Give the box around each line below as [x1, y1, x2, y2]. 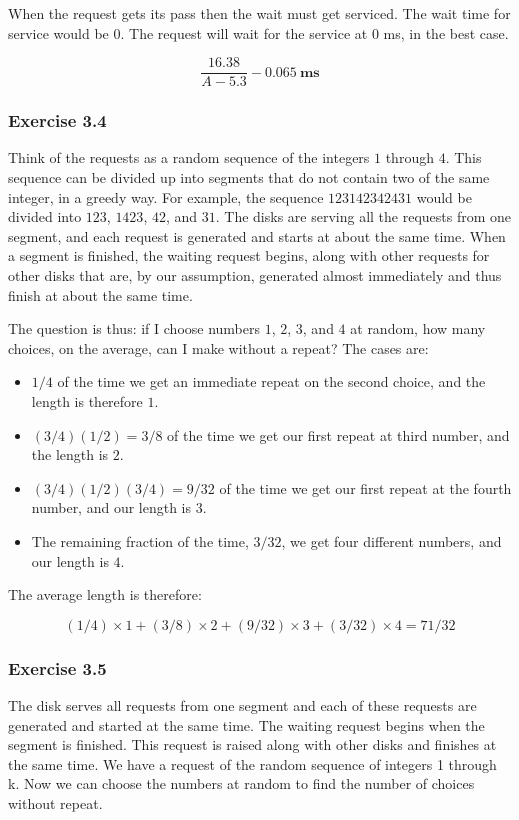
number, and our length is [31, 497, 192, 518]
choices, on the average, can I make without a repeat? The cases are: [8, 337, 429, 358]
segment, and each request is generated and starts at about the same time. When [8, 225, 506, 246]
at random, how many [350, 318, 486, 339]
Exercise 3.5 [8, 655, 107, 680]
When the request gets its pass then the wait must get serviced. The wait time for [8, 3, 511, 23]
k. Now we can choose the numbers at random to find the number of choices [8, 773, 475, 794]
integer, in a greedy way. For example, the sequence [8, 186, 324, 207]
